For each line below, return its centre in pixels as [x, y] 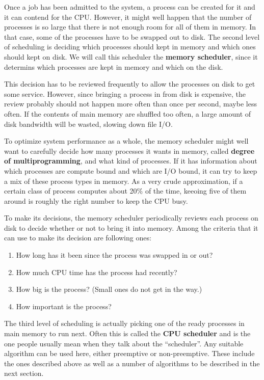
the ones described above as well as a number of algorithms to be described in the [132, 363]
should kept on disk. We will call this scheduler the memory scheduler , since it [131, 56]
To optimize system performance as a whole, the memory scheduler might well [126, 141]
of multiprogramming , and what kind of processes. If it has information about [131, 161]
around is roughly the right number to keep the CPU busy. [96, 200]
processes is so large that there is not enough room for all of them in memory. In [130, 27]
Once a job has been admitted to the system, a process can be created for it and [130, 7]
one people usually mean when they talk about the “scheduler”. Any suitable [124, 343]
